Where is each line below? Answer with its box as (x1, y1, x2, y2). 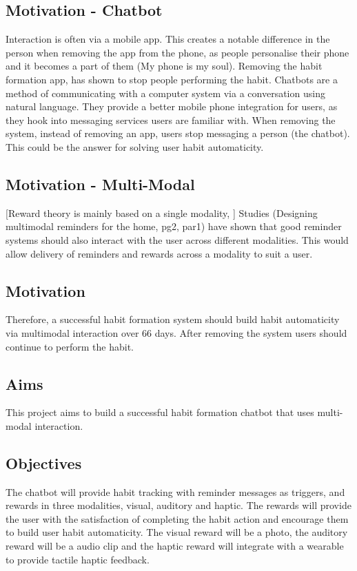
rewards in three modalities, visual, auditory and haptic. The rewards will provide (6, 498, 351, 512)
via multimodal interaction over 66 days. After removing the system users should (6, 325, 347, 340)
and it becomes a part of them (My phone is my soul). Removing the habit (6, 59, 323, 73)
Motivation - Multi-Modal (6, 173, 195, 194)
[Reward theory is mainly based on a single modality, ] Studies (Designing (6, 205, 318, 220)
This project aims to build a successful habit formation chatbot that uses (6, 405, 314, 419)
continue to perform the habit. (6, 339, 134, 353)
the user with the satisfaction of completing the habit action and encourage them (6, 511, 349, 526)
